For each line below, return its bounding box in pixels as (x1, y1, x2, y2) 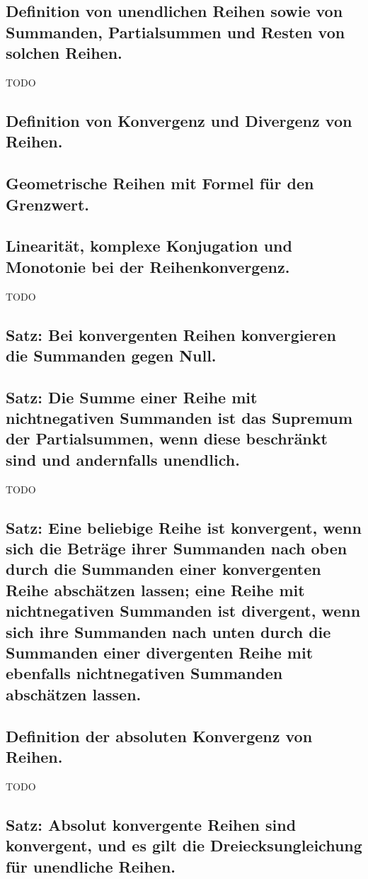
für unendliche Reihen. (6, 855, 176, 877)
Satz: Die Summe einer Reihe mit (6, 386, 258, 408)
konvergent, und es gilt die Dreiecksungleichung (6, 834, 362, 856)
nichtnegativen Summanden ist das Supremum (6, 407, 353, 429)
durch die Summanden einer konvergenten (6, 558, 321, 580)
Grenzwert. (6, 193, 90, 215)
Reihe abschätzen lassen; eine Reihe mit (6, 578, 305, 600)
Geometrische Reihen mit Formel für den (6, 172, 314, 194)
